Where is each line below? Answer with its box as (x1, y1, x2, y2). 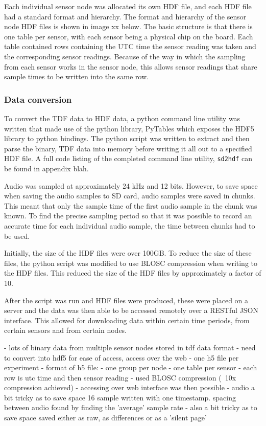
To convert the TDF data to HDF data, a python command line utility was (4, 113, 240, 123)
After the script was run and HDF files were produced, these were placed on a (4, 295, 249, 305)
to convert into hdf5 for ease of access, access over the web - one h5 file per (4, 352, 239, 363)
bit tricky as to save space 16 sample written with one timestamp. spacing (4, 392, 236, 402)
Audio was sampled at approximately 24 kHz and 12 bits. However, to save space (4, 180, 258, 191)
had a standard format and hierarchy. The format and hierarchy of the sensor (4, 11, 247, 21)
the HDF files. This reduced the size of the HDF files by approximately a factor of (4, 267, 261, 278)
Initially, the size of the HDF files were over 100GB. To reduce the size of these (4, 248, 252, 258)
